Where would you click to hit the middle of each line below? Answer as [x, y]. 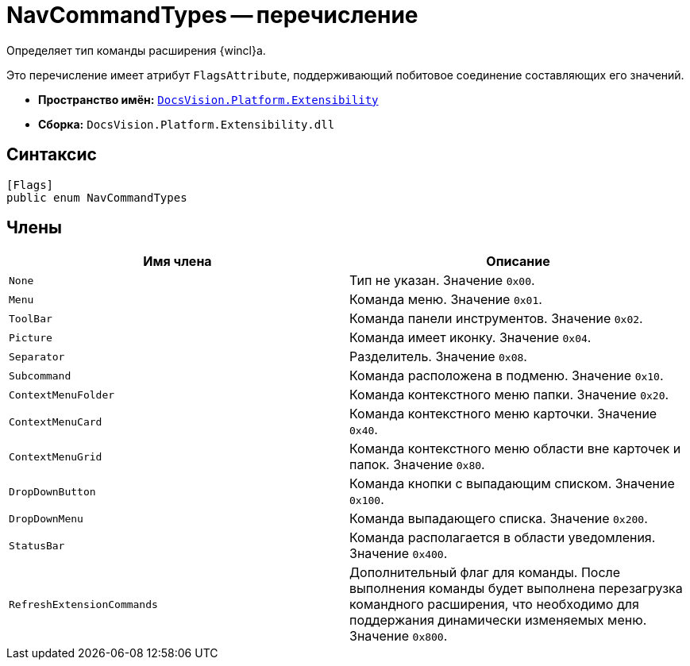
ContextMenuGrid [56, 456]
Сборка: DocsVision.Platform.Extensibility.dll [187, 124]
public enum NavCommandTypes [97, 197]
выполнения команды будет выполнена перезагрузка [516, 589]
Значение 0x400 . [399, 554]
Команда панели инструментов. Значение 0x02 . [496, 319]
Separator [37, 356]
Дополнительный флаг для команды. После [485, 573]
